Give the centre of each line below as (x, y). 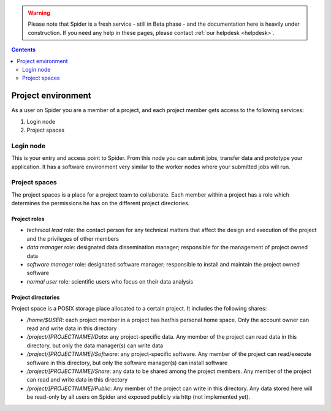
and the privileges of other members (73, 238)
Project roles (28, 219)
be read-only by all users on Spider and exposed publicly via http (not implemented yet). (139, 397)
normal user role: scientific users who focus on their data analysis (110, 281)
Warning (39, 13)
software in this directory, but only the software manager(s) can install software (127, 363)
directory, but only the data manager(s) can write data (95, 345)
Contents (24, 50)
